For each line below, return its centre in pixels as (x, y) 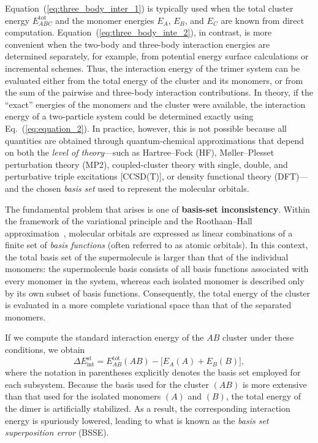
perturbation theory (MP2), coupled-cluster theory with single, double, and (146, 164)
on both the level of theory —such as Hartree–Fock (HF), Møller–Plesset (140, 152)
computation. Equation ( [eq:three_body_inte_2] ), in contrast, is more (138, 32)
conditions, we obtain (45, 350)
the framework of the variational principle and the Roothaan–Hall (129, 221)
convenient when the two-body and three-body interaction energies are (138, 44)
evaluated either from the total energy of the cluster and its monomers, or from (154, 80)
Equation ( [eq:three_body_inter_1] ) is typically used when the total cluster (149, 8)
